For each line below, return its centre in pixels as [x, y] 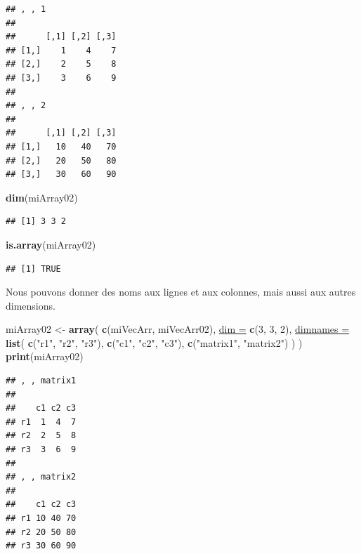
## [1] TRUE [33, 269]
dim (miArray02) [42, 197]
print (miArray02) [45, 356]
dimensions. [31, 305]
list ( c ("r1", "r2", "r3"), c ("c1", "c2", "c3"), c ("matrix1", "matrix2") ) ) [154, 342]
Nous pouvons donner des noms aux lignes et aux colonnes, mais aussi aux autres [181, 292]
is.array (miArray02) [51, 244]
